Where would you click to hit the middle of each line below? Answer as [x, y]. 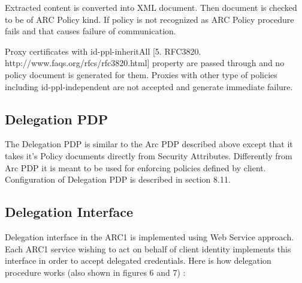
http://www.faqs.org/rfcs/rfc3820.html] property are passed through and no [145, 63]
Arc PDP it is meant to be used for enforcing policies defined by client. [135, 167]
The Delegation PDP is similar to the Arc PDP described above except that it [149, 144]
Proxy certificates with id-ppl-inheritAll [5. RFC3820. [103, 51]
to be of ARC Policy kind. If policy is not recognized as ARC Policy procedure [150, 19]
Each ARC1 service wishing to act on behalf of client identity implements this [148, 248]
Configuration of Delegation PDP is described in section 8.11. [118, 179]
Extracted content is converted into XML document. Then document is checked [151, 7]
